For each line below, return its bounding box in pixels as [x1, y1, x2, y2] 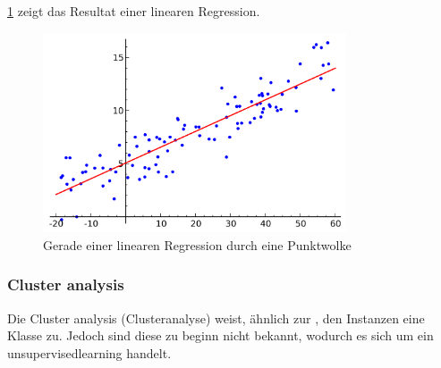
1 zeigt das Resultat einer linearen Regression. [7, 2, 260, 20]
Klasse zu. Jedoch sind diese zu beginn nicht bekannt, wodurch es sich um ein [7, 326, 434, 345]
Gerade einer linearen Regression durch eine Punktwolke [43, 235, 352, 254]
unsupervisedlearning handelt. [7, 343, 172, 362]
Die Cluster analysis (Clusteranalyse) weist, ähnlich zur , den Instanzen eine [7, 308, 425, 327]
